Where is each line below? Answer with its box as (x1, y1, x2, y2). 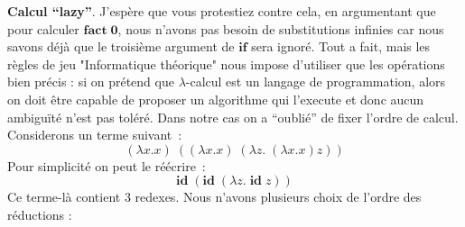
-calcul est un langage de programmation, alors (185, 72, 446, 91)
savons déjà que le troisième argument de (7, 37, 235, 56)
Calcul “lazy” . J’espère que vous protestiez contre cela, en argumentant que (7, 2, 436, 20)
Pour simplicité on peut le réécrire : (7, 156, 206, 175)
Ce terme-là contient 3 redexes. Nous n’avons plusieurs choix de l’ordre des (7, 187, 422, 206)
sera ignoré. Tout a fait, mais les (251, 37, 431, 56)
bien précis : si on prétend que (7, 72, 174, 91)
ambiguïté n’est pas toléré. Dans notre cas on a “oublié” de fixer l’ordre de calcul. (7, 107, 459, 126)
